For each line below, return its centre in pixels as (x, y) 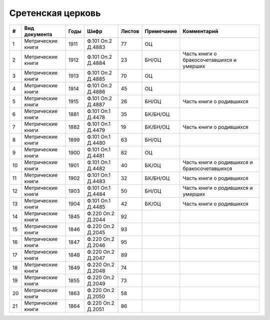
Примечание (161, 31)
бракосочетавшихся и (210, 60)
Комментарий (200, 31)
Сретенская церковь (55, 13)
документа (38, 34)
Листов (130, 31)
